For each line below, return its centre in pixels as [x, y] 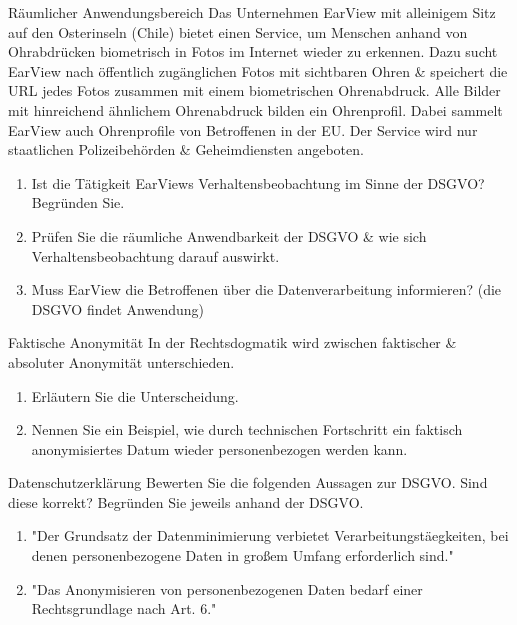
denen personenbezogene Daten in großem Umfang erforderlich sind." [242, 555]
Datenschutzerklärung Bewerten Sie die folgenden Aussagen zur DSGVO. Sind [248, 482]
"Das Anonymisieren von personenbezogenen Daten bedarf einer [227, 588]
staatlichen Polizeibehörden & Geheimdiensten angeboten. [186, 149]
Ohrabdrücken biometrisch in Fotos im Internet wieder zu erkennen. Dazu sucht [253, 51]
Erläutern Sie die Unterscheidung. [135, 395]
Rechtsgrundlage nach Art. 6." [124, 608]
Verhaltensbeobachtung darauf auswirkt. [155, 255]
